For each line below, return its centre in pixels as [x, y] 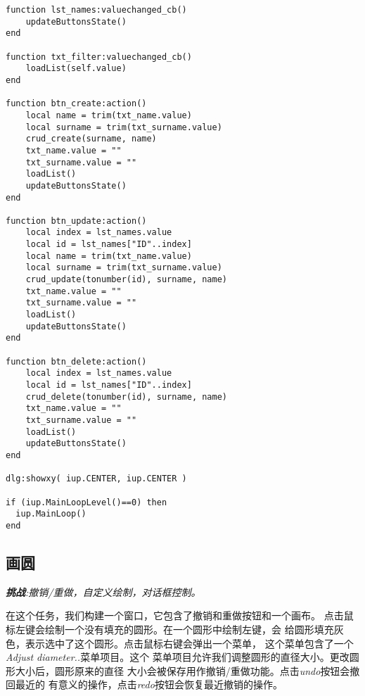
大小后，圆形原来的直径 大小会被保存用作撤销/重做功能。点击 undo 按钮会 [182, 670]
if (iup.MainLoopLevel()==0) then [87, 502]
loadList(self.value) [76, 69]
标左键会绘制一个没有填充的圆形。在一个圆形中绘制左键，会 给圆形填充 [170, 629]
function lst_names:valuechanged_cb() [96, 10]
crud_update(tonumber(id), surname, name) [126, 280]
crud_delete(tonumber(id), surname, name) [126, 397]
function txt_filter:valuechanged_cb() [99, 57]
